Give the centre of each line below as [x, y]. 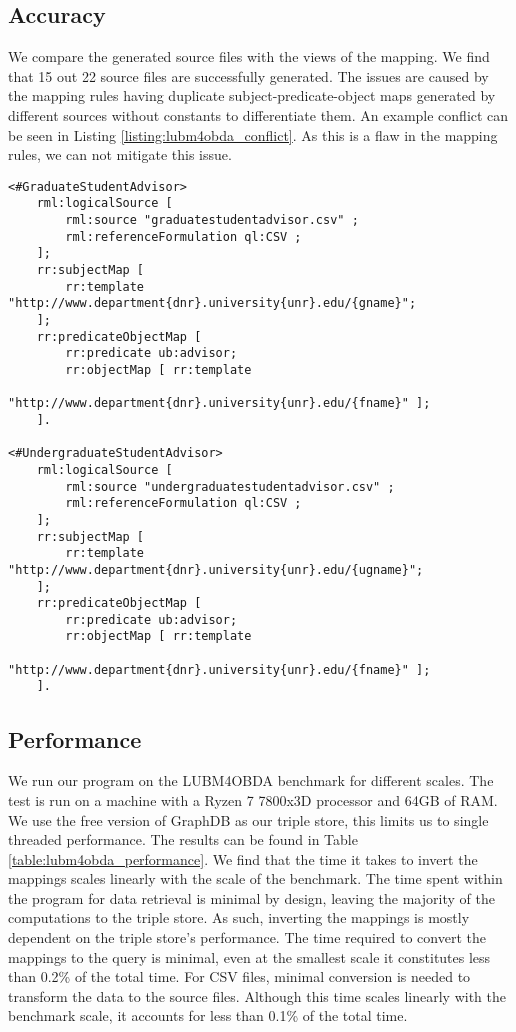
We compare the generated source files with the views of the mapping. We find [249, 56]
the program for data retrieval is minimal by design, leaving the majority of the [251, 897]
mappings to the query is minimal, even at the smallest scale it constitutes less [249, 956]
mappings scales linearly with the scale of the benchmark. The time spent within [255, 878]
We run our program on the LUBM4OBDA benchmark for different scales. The [251, 780]
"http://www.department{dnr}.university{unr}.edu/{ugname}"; [216, 569]
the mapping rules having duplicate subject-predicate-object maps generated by [252, 95]
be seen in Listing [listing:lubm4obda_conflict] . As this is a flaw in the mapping [253, 134]
